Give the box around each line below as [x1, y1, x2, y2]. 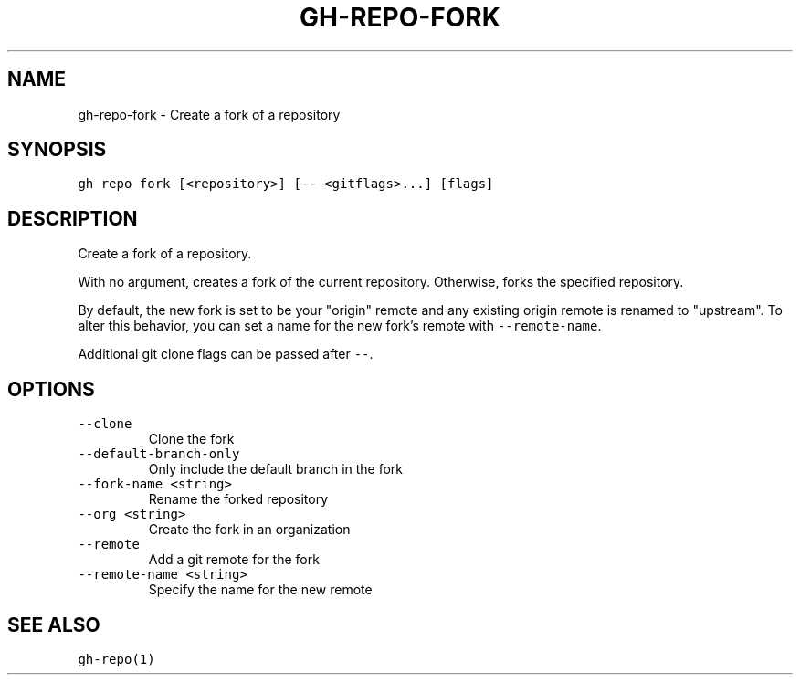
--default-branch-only [78, 446, 240, 462]
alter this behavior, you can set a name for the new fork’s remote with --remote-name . [78, 318, 602, 334]
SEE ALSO [7, 613, 100, 636]
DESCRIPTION [7, 206, 138, 230]
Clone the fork [148, 431, 235, 447]
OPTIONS [7, 377, 95, 401]
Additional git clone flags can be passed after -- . [78, 346, 374, 362]
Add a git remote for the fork [148, 551, 320, 568]
